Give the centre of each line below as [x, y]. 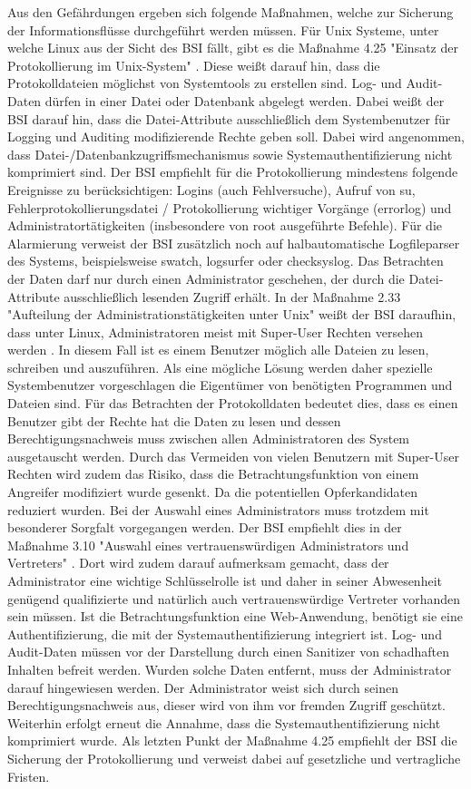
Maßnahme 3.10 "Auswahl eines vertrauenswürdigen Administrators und [208, 545]
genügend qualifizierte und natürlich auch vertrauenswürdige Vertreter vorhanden [234, 598]
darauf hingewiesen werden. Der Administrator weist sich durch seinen [203, 687]
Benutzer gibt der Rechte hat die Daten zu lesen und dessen [174, 420]
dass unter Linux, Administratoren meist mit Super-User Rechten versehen [216, 331]
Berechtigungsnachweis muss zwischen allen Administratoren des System [209, 438]
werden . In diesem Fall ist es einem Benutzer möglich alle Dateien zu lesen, [218, 350]
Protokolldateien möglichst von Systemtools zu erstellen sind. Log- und [205, 83]
